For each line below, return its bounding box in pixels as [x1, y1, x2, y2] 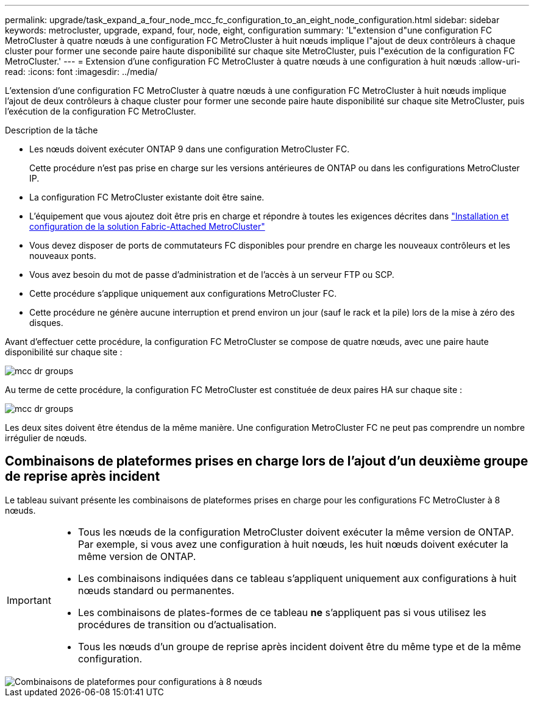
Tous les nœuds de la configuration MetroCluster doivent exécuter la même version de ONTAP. [77, 525, 514, 538]
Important [7, 594, 51, 606]
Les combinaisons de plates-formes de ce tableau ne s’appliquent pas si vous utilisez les [77, 606, 486, 619]
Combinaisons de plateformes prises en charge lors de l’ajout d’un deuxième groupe [5, 453, 529, 469]
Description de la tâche [5, 125, 98, 135]
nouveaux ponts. [29, 250, 96, 261]
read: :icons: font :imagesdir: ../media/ [5, 66, 158, 77]
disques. [29, 317, 63, 328]
